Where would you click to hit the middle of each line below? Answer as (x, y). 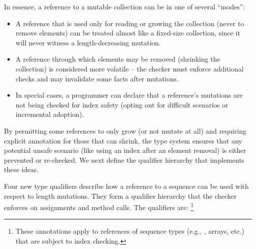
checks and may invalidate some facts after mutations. (97, 78)
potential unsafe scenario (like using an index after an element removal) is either (125, 150)
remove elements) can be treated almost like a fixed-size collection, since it (128, 33)
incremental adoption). (50, 114)
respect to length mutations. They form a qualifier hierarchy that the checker (120, 196)
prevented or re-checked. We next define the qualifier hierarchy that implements (124, 160)
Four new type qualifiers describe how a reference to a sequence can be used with (127, 186)
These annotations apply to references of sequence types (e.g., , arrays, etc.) (130, 231)
